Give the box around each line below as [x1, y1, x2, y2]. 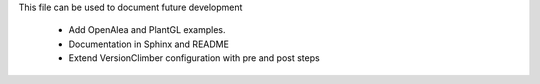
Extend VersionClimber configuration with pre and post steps [68, 52, 320, 64]
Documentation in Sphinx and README [68, 38, 230, 50]
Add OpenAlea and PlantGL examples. [68, 24, 226, 36]
